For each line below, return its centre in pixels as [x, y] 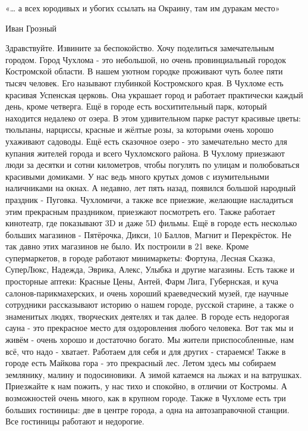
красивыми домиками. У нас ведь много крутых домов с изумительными [137, 176]
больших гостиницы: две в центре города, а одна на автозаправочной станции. [147, 409]
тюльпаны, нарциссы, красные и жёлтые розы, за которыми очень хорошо [140, 129]
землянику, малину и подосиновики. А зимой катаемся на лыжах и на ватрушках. [154, 374]
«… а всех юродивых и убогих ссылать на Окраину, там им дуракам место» [143, 8]
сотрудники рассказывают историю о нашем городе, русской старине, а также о [150, 304]
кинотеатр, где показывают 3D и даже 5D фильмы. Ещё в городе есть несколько [151, 223]
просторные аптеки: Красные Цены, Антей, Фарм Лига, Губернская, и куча [142, 281]
